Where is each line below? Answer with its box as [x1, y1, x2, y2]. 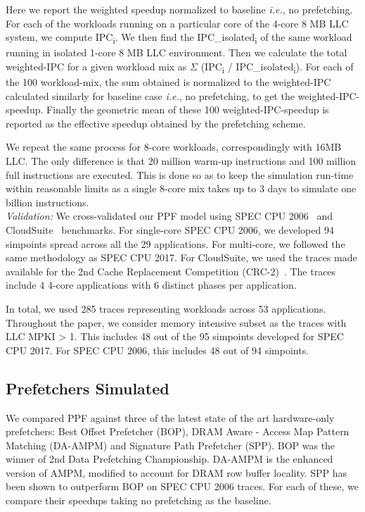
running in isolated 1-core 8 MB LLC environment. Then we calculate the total [6, 45, 347, 60]
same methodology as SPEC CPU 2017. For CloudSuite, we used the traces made [6, 250, 357, 265]
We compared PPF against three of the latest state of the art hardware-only [6, 410, 335, 425]
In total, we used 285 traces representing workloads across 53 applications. [6, 301, 326, 316]
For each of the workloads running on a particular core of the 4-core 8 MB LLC [6, 15, 349, 30]
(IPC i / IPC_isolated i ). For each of [200, 58, 354, 75]
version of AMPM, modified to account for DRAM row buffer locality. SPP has [6, 465, 347, 480]
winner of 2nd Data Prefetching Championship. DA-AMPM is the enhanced [6, 451, 333, 466]
